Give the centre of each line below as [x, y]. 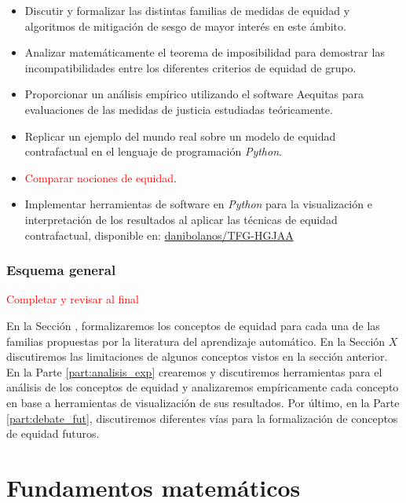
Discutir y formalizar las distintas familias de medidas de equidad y [187, 10]
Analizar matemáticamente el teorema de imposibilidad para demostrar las [205, 52]
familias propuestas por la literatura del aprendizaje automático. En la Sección [196, 341]
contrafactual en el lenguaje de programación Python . [153, 151]
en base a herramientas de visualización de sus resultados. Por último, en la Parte [203, 402]
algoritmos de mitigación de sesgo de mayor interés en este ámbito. [185, 26]
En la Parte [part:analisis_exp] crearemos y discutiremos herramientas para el [194, 371]
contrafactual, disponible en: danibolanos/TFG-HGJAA [159, 235]
